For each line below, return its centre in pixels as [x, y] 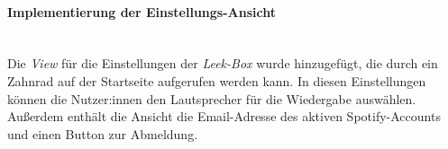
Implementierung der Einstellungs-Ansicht [142, 11]
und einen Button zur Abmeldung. [103, 133]
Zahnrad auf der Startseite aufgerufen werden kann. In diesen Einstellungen [217, 80]
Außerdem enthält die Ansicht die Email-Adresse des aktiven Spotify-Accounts [224, 116]
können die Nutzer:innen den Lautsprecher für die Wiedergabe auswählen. [212, 98]
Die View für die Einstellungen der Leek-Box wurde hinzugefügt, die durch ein [223, 63]
